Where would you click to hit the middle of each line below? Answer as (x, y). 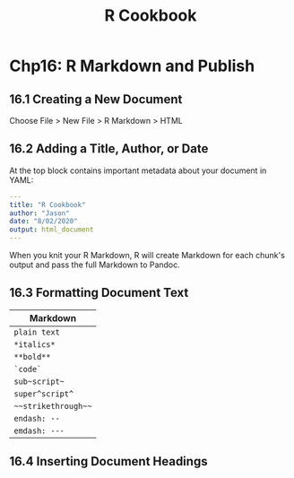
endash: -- (37, 418)
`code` (28, 369)
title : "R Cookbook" (48, 204)
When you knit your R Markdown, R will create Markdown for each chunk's (147, 256)
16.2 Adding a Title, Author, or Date (109, 149)
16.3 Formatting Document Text (99, 293)
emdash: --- (39, 430)
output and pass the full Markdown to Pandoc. (95, 265)
